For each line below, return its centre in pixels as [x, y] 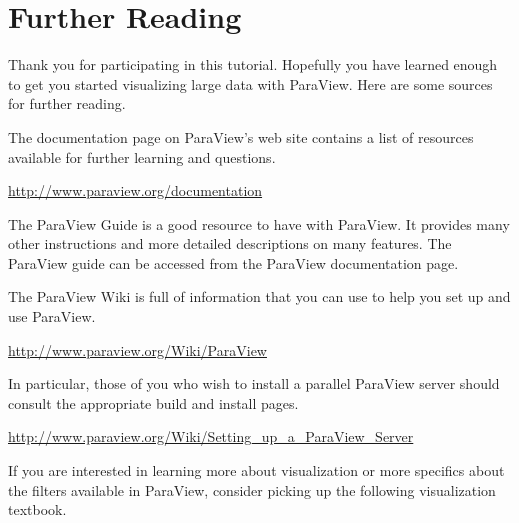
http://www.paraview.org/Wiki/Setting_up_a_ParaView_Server [211, 436]
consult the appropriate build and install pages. [153, 402]
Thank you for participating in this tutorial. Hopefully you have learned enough [253, 64]
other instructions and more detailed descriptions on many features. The [230, 243]
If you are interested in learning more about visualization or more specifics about [256, 470]
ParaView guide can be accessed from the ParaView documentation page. [233, 262]
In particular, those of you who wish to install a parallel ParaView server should [254, 383]
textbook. [37, 509]
